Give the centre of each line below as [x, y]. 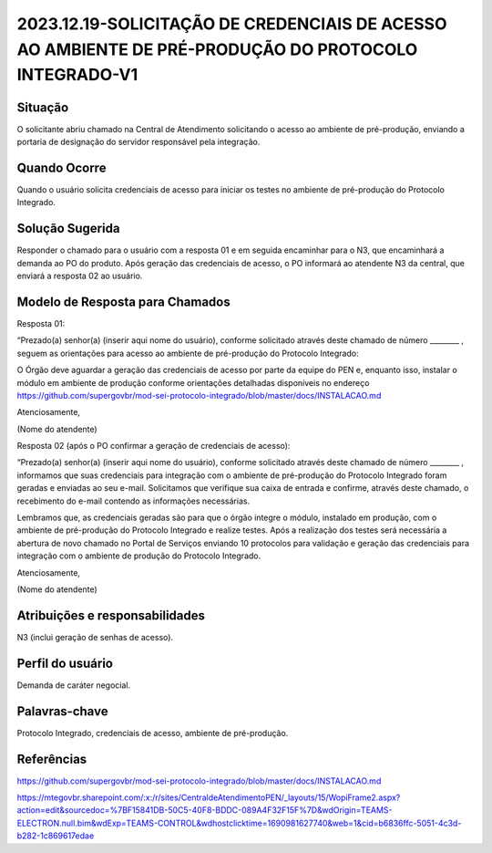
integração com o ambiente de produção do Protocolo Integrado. [139, 556]
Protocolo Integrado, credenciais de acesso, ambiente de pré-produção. [153, 733]
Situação [43, 107]
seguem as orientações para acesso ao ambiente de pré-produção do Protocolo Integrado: [188, 353]
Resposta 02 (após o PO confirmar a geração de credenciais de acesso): [154, 446]
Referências [52, 759]
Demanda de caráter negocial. [74, 685]
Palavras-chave [62, 711]
